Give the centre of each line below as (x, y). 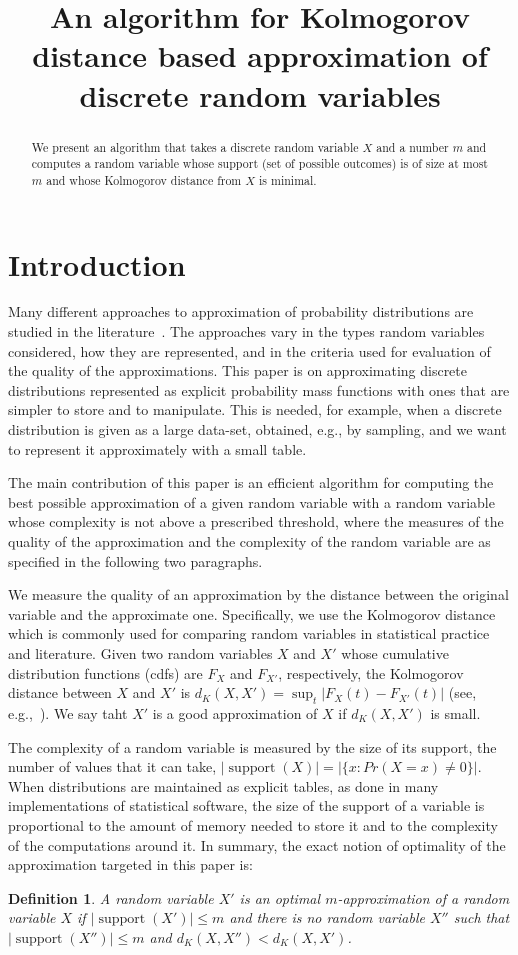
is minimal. (288, 179)
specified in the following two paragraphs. (135, 560)
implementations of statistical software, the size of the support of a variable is (246, 805)
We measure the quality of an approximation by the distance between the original (258, 594)
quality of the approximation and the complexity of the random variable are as (249, 540)
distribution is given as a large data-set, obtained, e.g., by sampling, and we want (257, 429)
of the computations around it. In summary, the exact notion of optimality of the (257, 844)
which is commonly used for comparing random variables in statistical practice (249, 633)
